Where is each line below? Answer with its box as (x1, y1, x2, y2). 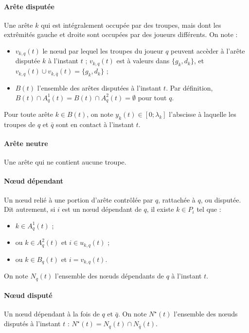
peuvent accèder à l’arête (171, 45, 245, 55)
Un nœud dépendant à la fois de (4, 309, 100, 319)
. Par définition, (166, 83, 213, 93)
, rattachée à (158, 194, 196, 204)
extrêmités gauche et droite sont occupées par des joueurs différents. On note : (4, 29, 238, 39)
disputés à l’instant (4, 318, 61, 329)
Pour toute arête (4, 109, 53, 119)
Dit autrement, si (4, 204, 55, 214)
